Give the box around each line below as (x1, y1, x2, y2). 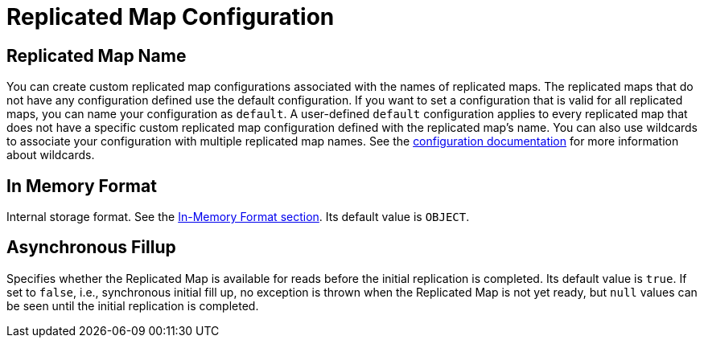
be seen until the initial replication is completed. (6, 298, 259, 313)
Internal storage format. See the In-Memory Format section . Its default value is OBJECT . (6, 210, 470, 224)
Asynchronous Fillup (6, 237, 176, 258)
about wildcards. (6, 148, 95, 162)
